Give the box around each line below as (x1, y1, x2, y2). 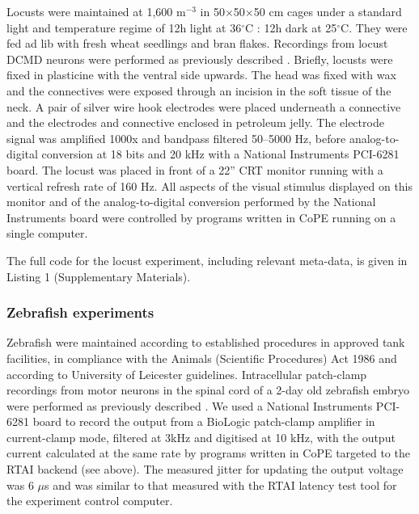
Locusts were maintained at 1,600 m (6, 3, 186, 19)
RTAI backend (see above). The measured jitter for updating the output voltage (6, 461, 404, 478)
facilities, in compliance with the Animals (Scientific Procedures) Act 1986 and (6, 349, 397, 366)
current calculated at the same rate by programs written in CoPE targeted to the (6, 444, 410, 461)
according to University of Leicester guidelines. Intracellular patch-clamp (6, 365, 367, 382)
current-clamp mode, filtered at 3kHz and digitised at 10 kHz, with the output (6, 428, 396, 445)
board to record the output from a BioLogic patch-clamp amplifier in (32, 413, 375, 430)
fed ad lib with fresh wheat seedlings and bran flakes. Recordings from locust (6, 35, 388, 52)
